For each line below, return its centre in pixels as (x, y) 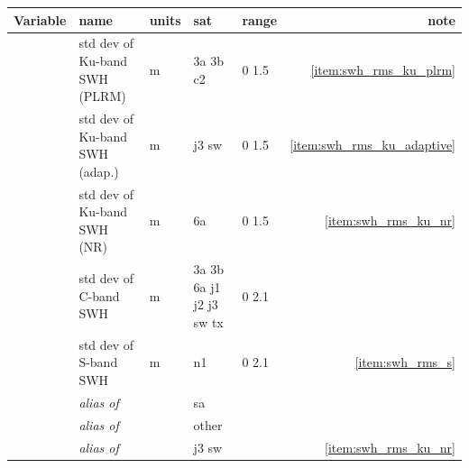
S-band (98, 362)
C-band (99, 295)
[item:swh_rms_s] (405, 362)
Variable (40, 19)
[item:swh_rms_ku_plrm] (383, 69)
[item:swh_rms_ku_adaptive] (372, 145)
